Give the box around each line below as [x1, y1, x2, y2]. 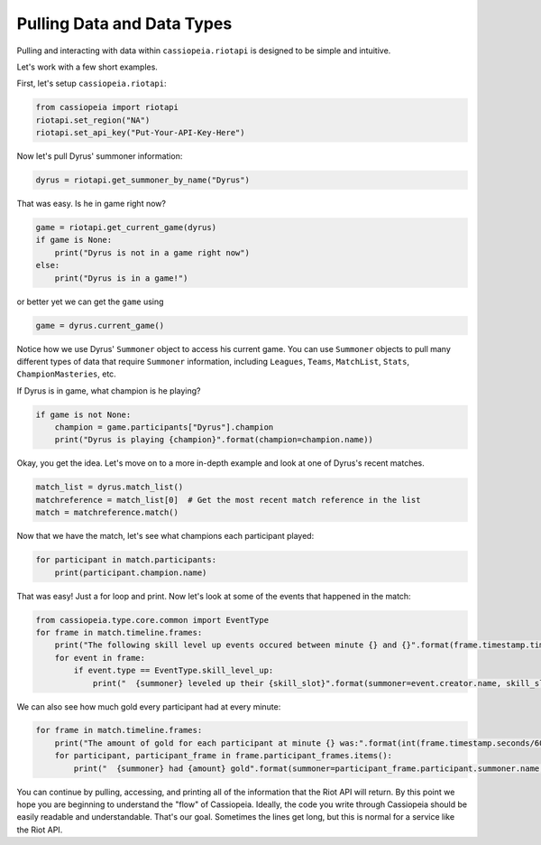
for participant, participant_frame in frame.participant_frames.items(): [54, 750, 392, 761]
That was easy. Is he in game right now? [16, 199, 167, 209]
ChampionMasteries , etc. [16, 368, 116, 379]
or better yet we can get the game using [16, 296, 164, 307]
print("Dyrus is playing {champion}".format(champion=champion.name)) [54, 434, 374, 445]
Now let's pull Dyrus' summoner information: [16, 151, 183, 162]
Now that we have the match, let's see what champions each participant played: [16, 531, 315, 542]
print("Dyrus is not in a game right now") [54, 247, 250, 257]
